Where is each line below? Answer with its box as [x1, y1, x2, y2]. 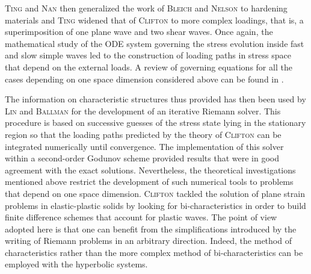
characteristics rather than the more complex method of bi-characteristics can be [5, 246, 303, 258]
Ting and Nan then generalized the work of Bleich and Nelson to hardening [5, 2, 288, 14]
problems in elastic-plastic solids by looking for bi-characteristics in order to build [5, 199, 306, 211]
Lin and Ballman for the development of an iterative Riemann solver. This [5, 104, 281, 117]
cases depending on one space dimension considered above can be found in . [5, 72, 284, 85]
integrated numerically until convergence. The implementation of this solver [5, 140, 284, 152]
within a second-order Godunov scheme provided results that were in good [5, 152, 279, 164]
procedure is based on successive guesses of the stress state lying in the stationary [5, 116, 306, 129]
